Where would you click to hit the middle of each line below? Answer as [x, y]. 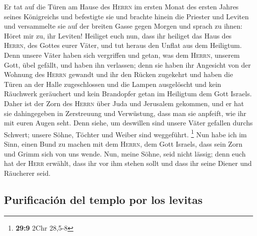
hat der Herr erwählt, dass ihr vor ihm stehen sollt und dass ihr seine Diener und [128, 163]
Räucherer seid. [27, 173]
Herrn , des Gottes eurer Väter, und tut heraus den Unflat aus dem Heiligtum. [123, 45]
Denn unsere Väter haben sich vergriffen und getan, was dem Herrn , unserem [122, 55]
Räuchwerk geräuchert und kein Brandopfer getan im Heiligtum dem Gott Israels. [128, 94]
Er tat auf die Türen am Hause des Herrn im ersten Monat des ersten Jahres [121, 6]
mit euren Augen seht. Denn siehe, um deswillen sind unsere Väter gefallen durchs [128, 123]
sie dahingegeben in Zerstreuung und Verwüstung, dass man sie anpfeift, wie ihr [125, 113]
